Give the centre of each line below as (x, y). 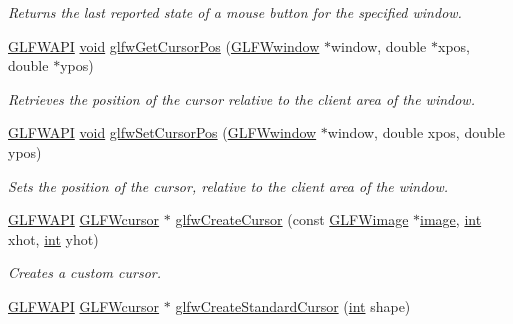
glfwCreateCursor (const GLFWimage (292, 219)
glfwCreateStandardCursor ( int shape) (293, 305)
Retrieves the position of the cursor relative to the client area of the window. (241, 98)
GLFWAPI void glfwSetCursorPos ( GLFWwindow (162, 132)
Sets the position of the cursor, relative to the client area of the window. (228, 185)
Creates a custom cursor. (84, 272)
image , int (451, 219)
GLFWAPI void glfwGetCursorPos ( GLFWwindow (164, 45)
